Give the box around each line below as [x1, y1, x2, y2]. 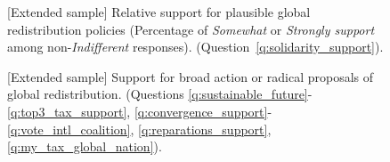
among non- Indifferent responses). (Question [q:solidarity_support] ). [7, 37, 384, 56]
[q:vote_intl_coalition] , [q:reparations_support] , [7, 119, 272, 138]
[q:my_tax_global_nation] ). [7, 137, 162, 156]
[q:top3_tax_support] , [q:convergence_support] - [7, 101, 272, 120]
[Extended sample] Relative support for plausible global [7, 3, 311, 20]
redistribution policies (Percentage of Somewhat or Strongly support [7, 20, 375, 38]
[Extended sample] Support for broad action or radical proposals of [7, 67, 374, 85]
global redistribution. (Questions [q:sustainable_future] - [7, 85, 313, 103]
